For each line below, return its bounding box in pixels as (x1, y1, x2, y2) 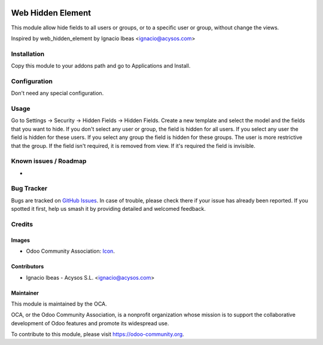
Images (11, 237, 30, 244)
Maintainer (11, 289, 39, 296)
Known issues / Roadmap (11, 157, 87, 165)
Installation (11, 50, 45, 58)
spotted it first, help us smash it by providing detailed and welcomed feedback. (11, 205, 206, 213)
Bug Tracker (11, 184, 48, 193)
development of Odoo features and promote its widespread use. (11, 319, 169, 326)
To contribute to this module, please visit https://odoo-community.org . (11, 331, 185, 338)
